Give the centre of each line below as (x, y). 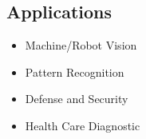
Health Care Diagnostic (83, 125)
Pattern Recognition (75, 71)
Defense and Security (77, 99)
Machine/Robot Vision (81, 45)
